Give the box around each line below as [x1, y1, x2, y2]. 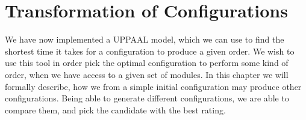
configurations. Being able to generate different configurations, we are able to [5, 92, 289, 104]
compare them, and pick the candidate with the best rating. [5, 103, 226, 116]
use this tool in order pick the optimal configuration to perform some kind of [5, 56, 289, 69]
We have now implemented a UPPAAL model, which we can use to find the [5, 33, 284, 46]
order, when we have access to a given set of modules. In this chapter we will [5, 68, 289, 80]
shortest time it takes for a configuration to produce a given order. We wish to [5, 44, 295, 57]
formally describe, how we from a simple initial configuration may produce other [5, 80, 302, 92]
